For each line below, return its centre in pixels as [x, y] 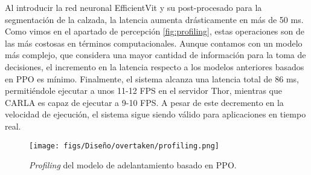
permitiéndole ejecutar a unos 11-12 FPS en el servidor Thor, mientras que [143, 91]
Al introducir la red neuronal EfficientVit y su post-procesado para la [133, 7]
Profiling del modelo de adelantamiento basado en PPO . [133, 165]
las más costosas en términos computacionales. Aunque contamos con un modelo [154, 43]
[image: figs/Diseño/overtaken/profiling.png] [124, 146]
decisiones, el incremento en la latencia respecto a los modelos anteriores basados [155, 66]
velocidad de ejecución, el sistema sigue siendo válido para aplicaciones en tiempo [155, 114]
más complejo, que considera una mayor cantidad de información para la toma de [155, 55]
